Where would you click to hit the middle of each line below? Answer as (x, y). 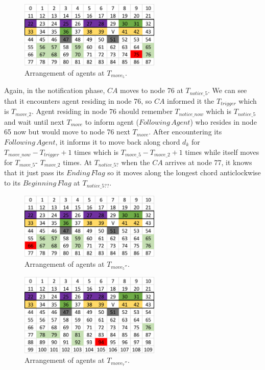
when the (136, 162)
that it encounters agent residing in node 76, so (78, 100)
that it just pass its (34, 172)
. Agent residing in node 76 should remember (102, 111)
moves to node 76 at (152, 90)
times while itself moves (222, 152)
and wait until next (34, 121)
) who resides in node (223, 121)
